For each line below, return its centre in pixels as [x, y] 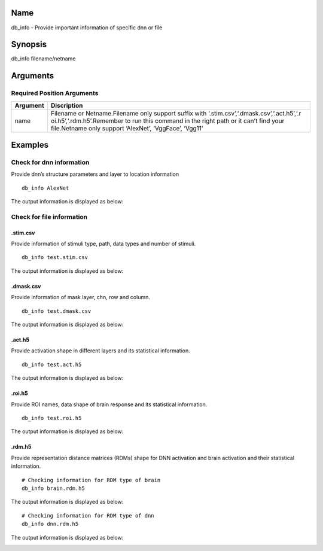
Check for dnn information [50, 162]
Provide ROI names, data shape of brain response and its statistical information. [109, 404]
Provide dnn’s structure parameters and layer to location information [95, 174]
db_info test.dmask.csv [57, 311]
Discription [67, 105]
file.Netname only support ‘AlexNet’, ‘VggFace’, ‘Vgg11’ [127, 128]
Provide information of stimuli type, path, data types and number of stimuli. [103, 244]
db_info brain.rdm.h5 [53, 488]
